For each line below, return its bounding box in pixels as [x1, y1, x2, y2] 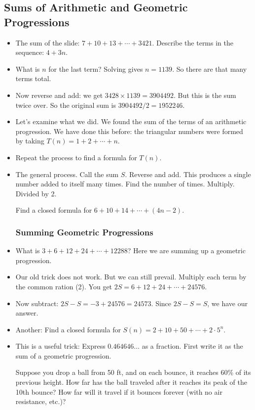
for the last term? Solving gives [48, 63, 143, 74]
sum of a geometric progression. [15, 350, 111, 361]
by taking [15, 136, 44, 146]
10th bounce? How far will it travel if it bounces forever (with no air [15, 386, 222, 397]
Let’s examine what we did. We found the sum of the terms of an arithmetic [15, 116, 247, 127]
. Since [151, 298, 172, 308]
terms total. [15, 73, 51, 84]
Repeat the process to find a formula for [15, 152, 137, 162]
